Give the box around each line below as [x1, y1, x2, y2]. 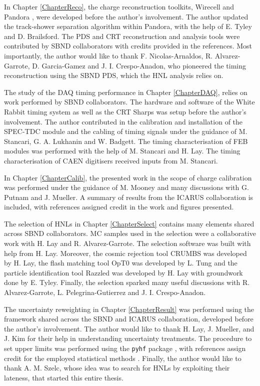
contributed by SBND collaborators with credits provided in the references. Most [4, 40, 252, 51]
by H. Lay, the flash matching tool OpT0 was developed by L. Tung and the [4, 257, 237, 268]
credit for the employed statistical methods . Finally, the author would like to [4, 352, 241, 363]
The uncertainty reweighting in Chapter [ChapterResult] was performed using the [4, 303, 254, 314]
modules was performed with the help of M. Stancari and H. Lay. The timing [4, 145, 240, 156]
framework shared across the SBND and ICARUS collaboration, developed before [4, 313, 253, 324]
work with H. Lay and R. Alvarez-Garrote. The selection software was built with [4, 238, 251, 248]
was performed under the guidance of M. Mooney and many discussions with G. [4, 182, 249, 192]
